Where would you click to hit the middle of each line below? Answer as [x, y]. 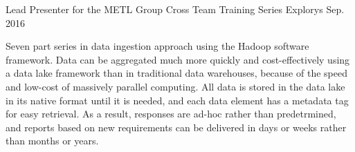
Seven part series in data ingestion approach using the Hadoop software [157, 46]
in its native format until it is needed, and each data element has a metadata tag [177, 100]
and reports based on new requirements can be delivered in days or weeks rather [176, 127]
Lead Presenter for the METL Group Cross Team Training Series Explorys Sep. [175, 9]
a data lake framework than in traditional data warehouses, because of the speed [176, 73]
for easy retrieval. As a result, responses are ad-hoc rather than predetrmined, [171, 114]
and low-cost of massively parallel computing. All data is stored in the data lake [175, 86]
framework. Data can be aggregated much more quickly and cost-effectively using [178, 59]
